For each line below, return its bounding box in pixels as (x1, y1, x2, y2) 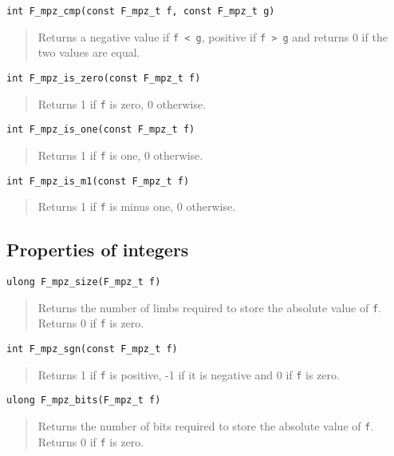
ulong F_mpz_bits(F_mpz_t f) (6, 395, 161, 406)
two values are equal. (37, 44, 140, 61)
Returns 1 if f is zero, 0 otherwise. (37, 95, 207, 112)
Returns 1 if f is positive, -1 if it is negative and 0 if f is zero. (37, 366, 340, 383)
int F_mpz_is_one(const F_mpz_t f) (6, 124, 195, 136)
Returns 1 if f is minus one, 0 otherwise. (37, 198, 236, 215)
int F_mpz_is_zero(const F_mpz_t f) (6, 72, 201, 84)
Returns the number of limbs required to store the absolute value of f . (37, 299, 382, 315)
